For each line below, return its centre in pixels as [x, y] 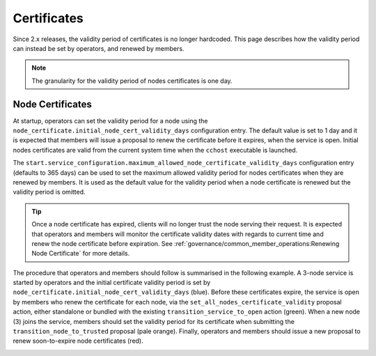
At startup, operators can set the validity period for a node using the [110, 121]
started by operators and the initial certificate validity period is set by [112, 283]
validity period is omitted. [49, 192]
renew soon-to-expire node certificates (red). [78, 341]
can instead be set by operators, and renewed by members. [99, 48]
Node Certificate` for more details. [81, 254]
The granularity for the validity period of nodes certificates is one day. [132, 81]
